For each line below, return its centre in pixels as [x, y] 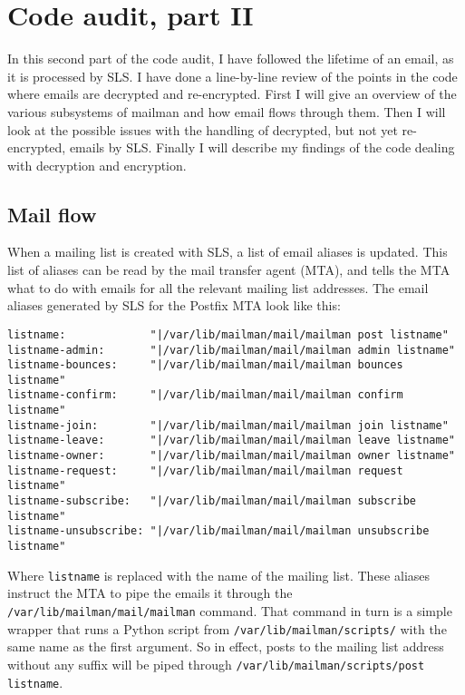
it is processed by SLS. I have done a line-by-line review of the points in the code [232, 76]
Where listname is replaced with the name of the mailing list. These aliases [219, 575]
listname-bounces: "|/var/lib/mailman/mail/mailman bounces [205, 365]
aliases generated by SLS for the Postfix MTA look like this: [174, 305]
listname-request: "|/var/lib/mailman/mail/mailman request [205, 470]
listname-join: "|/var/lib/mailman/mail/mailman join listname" [228, 425]
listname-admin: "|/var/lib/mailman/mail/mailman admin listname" [231, 350]
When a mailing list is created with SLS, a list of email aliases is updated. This [228, 252]
